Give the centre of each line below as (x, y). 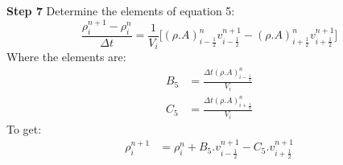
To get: (24, 128)
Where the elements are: (66, 57)
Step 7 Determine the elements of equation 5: (121, 10)
